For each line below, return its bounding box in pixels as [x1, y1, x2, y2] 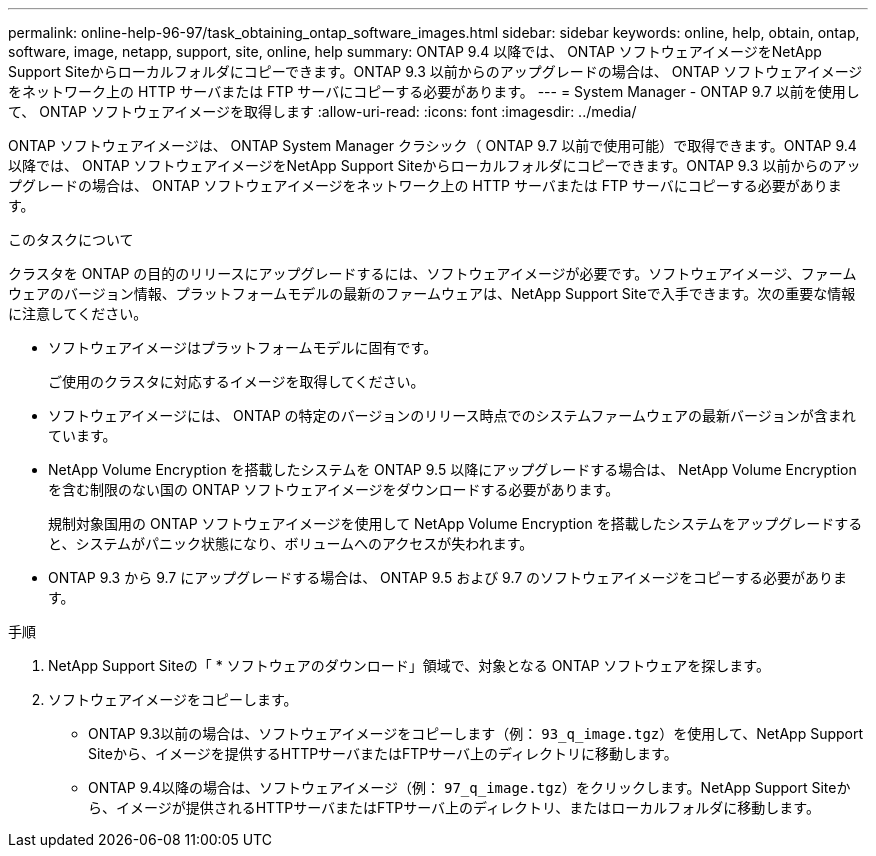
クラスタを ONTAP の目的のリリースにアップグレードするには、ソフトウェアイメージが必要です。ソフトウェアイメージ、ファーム [8, 265, 857, 282]
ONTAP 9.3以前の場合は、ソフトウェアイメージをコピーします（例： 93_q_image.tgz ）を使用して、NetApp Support [88, 725, 864, 742]
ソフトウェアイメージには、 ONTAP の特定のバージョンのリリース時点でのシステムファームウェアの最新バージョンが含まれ [48, 407, 856, 424]
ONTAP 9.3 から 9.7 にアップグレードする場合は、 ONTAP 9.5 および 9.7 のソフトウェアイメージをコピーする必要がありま [48, 569, 848, 586]
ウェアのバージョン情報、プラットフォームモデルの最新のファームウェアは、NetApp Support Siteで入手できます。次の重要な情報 [8, 285, 856, 302]
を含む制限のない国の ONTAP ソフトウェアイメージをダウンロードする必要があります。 [48, 481, 620, 498]
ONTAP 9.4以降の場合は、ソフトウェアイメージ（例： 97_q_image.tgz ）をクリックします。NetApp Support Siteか [88, 779, 851, 796]
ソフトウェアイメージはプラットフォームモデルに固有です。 [48, 339, 438, 356]
